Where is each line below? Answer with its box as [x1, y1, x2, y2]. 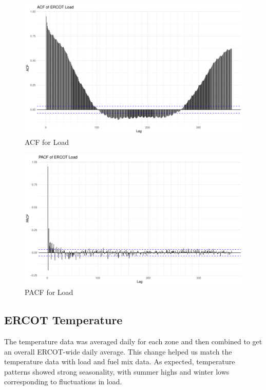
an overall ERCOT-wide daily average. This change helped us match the [4, 346, 232, 357]
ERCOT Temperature [4, 312, 123, 328]
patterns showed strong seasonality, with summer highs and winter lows [4, 366, 230, 377]
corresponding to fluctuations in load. [4, 376, 122, 387]
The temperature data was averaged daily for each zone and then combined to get [4, 336, 262, 347]
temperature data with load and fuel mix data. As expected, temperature [4, 356, 235, 367]
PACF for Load [25, 287, 73, 298]
